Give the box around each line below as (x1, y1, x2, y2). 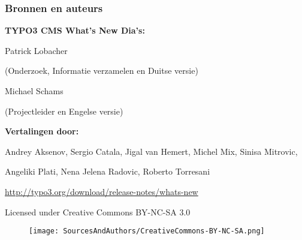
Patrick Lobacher (5, 44, 68, 56)
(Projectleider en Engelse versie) (5, 104, 123, 117)
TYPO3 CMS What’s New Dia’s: (5, 24, 145, 37)
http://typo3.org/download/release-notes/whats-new (5, 185, 198, 197)
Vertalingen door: (5, 125, 79, 137)
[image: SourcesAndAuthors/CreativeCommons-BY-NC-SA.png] (29, 227, 265, 236)
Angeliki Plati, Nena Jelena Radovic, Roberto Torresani (5, 165, 210, 178)
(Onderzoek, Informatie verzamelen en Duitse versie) (5, 64, 198, 77)
